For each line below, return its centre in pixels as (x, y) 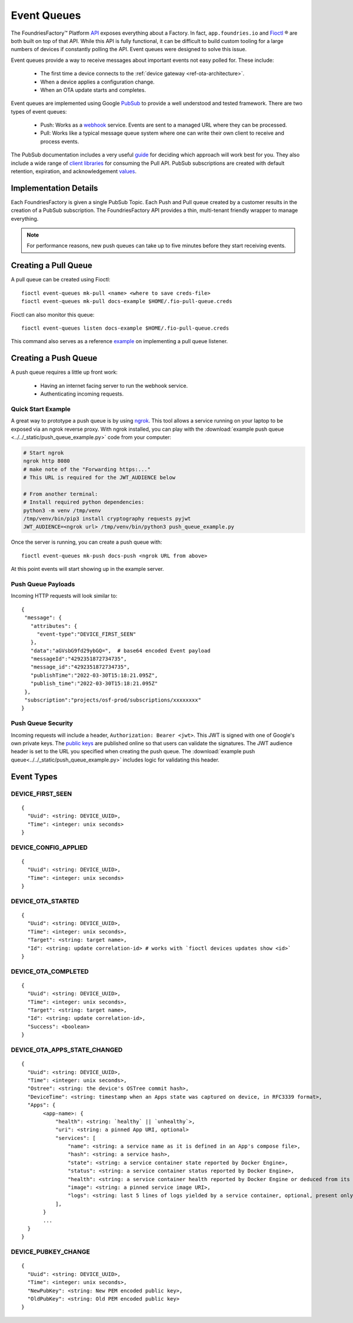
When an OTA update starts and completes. (93, 90)
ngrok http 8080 (47, 461)
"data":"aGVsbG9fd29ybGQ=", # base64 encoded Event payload (121, 651)
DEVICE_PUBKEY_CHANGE (51, 1252)
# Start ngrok (44, 453)
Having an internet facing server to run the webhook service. (114, 385)
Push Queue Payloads (43, 584)
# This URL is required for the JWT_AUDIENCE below (99, 478)
